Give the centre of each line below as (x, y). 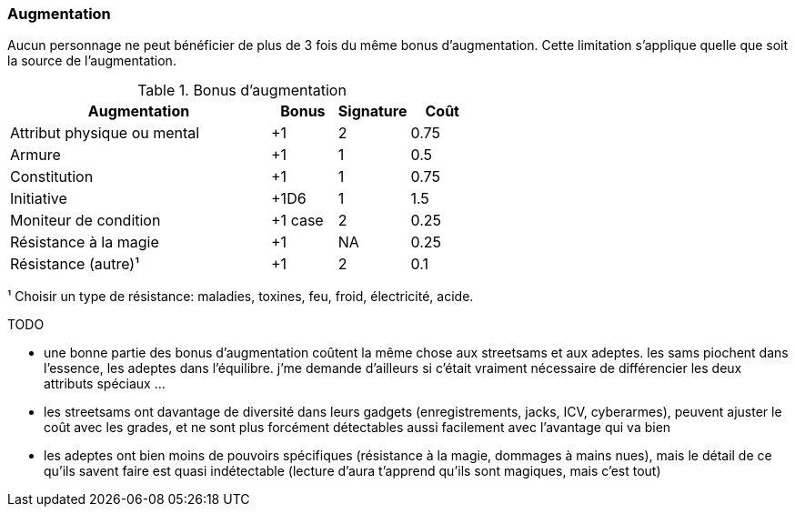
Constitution (52, 177)
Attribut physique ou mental (105, 133)
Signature (372, 111)
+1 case (297, 221)
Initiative (39, 199)
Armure (35, 155)
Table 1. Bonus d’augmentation (242, 91)
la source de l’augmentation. (92, 61)
